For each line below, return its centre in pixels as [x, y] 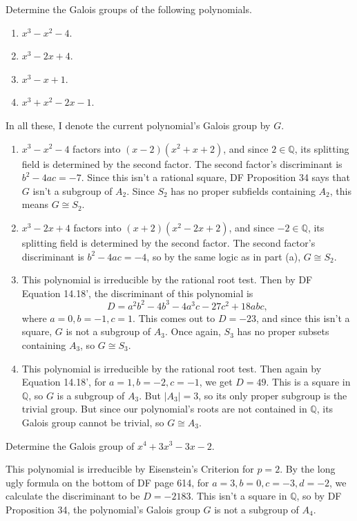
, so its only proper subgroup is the [273, 395]
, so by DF [319, 496]
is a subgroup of [91, 395]
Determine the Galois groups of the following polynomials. [129, 9]
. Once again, [193, 331]
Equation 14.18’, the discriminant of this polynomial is [137, 293]
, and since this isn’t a [303, 318]
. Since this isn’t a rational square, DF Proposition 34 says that [215, 177]
